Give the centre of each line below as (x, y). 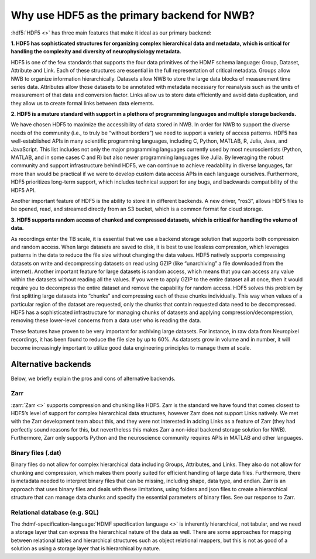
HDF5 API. (23, 190)
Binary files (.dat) (36, 453)
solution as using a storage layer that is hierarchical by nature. (86, 548)
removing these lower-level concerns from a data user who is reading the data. (106, 320)
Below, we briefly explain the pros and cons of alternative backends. (93, 378)
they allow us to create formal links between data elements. (83, 103)
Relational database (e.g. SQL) (55, 512)
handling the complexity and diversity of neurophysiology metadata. (96, 51)
